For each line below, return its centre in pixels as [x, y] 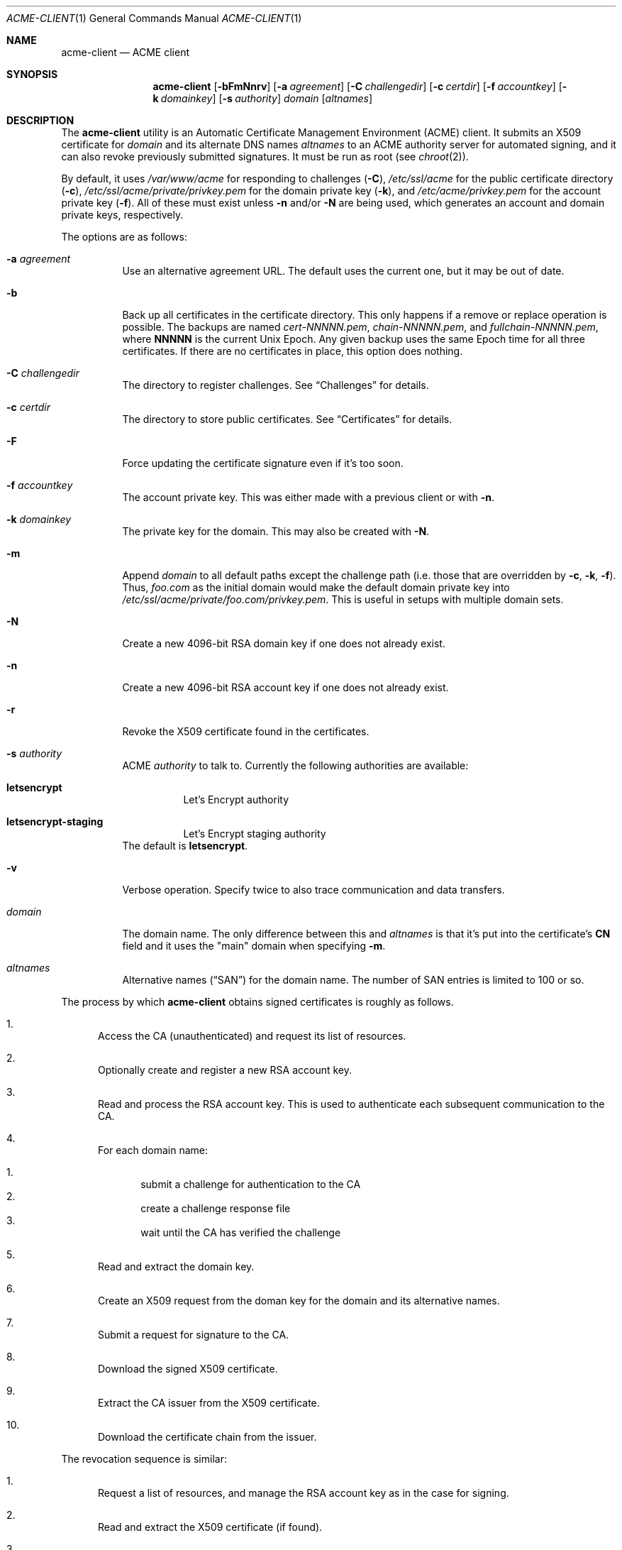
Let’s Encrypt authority [236, 799]
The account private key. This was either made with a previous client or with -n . [308, 497]
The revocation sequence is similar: [144, 1459]
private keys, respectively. [122, 215]
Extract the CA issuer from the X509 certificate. [209, 1403]
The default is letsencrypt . [185, 846]
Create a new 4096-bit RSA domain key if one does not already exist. [284, 643]
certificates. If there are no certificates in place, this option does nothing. [293, 351]
